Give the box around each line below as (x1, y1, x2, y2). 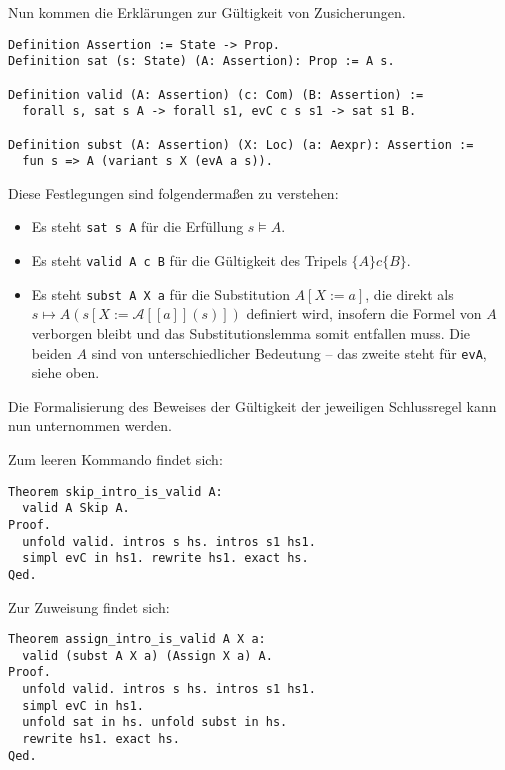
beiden (31, 342, 72, 363)
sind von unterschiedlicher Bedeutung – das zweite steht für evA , (91, 342, 487, 363)
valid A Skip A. (22, 501, 130, 516)
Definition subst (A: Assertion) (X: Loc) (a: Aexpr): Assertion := (8, 137, 474, 152)
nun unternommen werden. (8, 415, 172, 436)
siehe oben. (31, 362, 100, 383)
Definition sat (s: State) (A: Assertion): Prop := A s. (8, 54, 395, 69)
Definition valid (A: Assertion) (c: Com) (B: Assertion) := (8, 87, 424, 102)
